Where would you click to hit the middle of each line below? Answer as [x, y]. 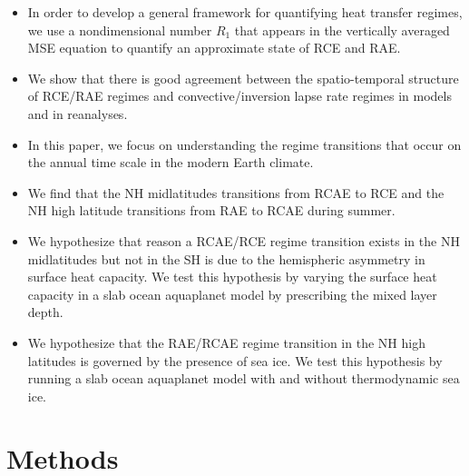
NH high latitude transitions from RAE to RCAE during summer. [211, 210]
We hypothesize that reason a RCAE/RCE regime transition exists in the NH [244, 240]
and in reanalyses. [78, 113]
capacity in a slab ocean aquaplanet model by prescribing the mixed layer [232, 294]
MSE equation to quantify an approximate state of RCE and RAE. [214, 48]
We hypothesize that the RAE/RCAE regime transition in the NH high [226, 342]
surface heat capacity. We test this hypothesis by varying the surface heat [232, 277]
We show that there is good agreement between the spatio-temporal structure [243, 78]
